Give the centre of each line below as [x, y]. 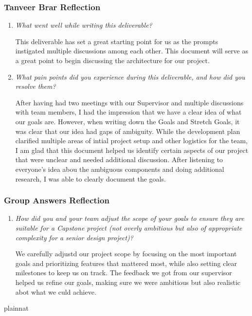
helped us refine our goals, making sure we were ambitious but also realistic [128, 282]
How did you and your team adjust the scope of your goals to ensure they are [130, 218]
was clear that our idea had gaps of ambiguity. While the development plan [128, 131]
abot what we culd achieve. [56, 291]
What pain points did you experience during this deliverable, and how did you [130, 76]
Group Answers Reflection [57, 200]
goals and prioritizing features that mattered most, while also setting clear [126, 263]
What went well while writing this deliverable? [84, 25]
